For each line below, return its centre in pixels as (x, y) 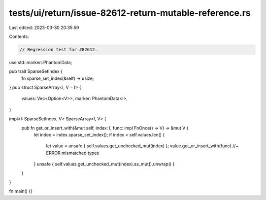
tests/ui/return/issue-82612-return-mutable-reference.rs (130, 13)
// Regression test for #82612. (59, 50)
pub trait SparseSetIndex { (36, 71)
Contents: (19, 36)
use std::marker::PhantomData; (41, 62)
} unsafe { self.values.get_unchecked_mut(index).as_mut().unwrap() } (104, 164)
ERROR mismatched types (73, 153)
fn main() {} (21, 191)
